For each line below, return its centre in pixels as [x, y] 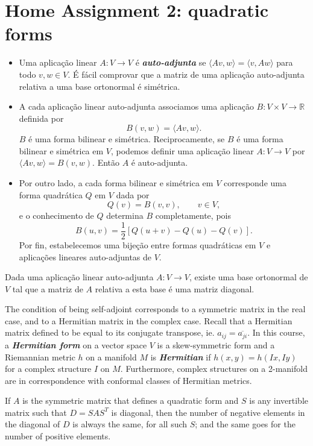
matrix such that [36, 412]
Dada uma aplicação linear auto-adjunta [79, 277]
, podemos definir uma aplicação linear [182, 150]
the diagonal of [33, 424]
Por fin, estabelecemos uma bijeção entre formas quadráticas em [138, 244]
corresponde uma [255, 183]
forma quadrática [51, 194]
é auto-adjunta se [171, 62]
